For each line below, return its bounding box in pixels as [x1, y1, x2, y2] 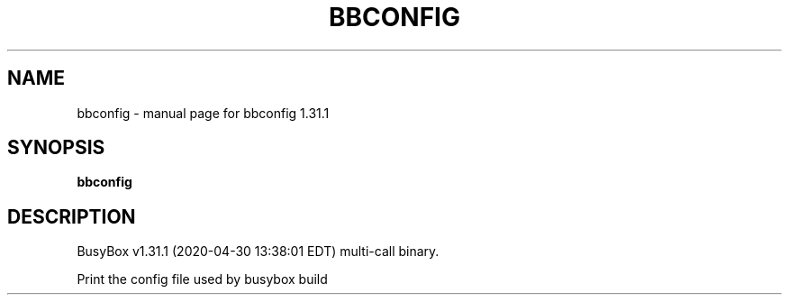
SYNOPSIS [7, 136, 105, 160]
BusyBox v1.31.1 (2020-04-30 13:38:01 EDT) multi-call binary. [77, 243, 440, 260]
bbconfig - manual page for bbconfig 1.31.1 [77, 105, 330, 121]
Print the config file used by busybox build [77, 271, 328, 288]
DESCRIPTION [7, 205, 136, 228]
